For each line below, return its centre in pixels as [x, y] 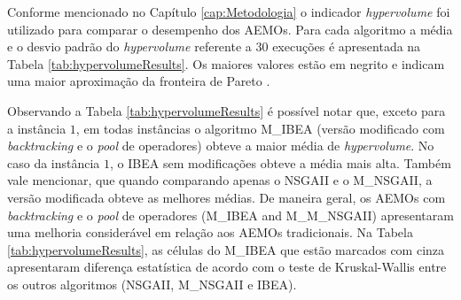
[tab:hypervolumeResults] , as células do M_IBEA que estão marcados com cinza [226, 249]
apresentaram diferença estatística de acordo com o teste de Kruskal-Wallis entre [227, 267]
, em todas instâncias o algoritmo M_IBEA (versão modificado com [260, 128]
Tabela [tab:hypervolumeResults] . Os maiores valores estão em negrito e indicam [226, 63]
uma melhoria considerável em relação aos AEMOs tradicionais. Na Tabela [210, 232]
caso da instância [54, 162]
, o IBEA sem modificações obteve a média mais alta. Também [281, 162]
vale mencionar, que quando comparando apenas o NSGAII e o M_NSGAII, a [220, 180]
